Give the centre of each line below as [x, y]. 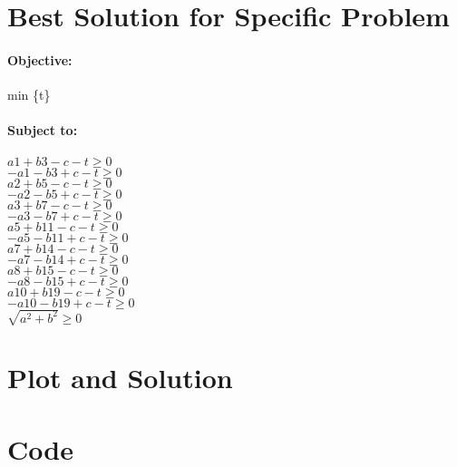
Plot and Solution [120, 378]
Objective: [40, 59]
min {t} [29, 95]
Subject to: [43, 130]
